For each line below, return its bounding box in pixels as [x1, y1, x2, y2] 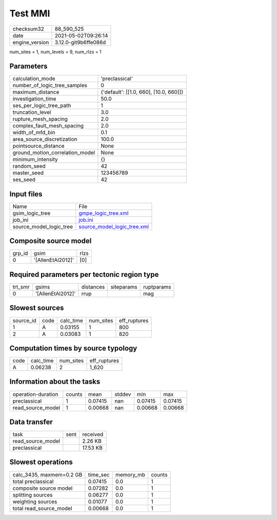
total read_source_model [12, 505, 72, 512]
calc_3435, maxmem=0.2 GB [12, 471, 83, 478]
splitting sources [12, 491, 53, 498]
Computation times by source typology [9, 344, 137, 352]
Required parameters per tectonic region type [9, 270, 159, 279]
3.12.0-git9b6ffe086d [54, 38, 106, 46]
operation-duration [12, 390, 58, 397]
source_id [12, 317, 36, 324]
